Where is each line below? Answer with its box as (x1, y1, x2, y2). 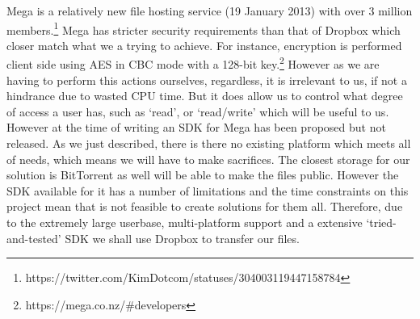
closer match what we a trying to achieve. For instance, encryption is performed (6, 36, 402, 53)
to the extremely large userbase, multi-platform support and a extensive (6, 214, 363, 231)
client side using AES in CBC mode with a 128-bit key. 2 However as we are (6, 53, 380, 73)
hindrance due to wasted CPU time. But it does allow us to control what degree (6, 87, 403, 104)
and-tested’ (6, 229, 61, 246)
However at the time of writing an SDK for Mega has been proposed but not (6, 119, 386, 136)
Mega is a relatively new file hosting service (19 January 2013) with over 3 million (6, 2, 413, 19)
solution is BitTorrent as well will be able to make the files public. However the (6, 166, 399, 183)
